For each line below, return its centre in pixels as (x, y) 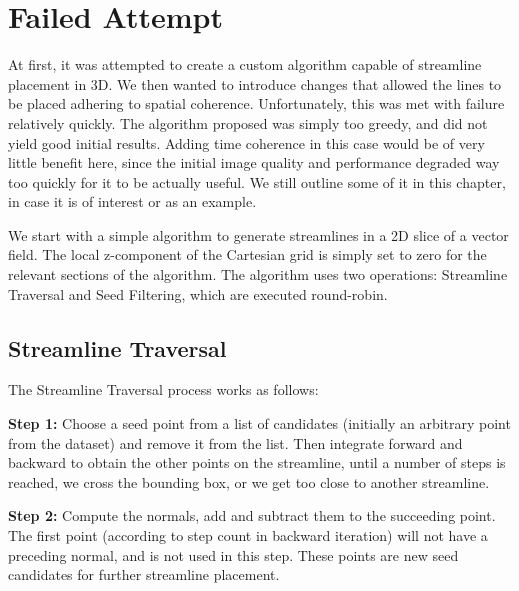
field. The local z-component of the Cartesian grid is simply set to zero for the (247, 254)
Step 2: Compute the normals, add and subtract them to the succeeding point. (252, 515)
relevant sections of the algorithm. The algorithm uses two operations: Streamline (258, 274)
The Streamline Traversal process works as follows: (163, 389)
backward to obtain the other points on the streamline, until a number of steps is (257, 462)
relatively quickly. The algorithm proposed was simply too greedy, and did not (248, 122)
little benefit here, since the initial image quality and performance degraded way (254, 162)
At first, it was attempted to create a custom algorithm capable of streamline (245, 64)
